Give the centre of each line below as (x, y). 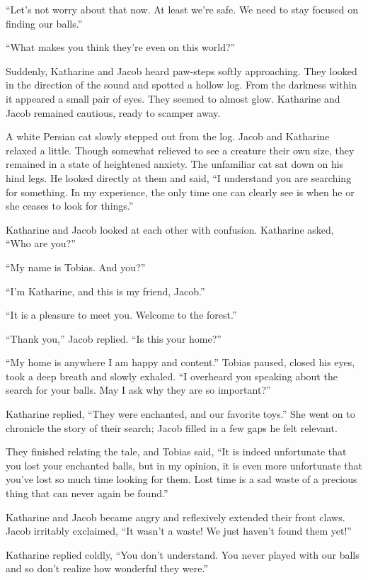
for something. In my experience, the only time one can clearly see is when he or (180, 192)
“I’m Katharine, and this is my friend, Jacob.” (105, 291)
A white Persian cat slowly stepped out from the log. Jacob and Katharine (168, 136)
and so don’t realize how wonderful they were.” (107, 568)
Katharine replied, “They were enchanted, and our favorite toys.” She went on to (180, 414)
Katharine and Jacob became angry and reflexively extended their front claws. (176, 517)
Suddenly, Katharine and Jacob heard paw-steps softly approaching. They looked (182, 70)
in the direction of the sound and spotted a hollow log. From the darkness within (182, 85)
